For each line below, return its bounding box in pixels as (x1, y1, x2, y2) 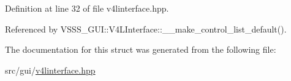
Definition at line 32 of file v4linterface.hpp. (5, 2, 169, 14)
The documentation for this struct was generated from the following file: (5, 43, 276, 56)
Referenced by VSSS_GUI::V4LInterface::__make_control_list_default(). (5, 22, 287, 35)
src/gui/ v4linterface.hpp (5, 63, 96, 76)
